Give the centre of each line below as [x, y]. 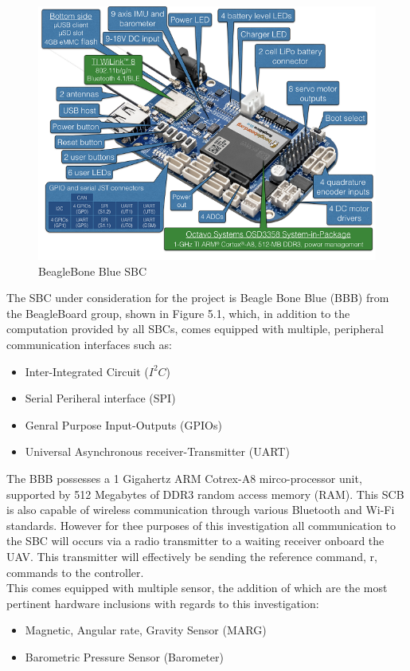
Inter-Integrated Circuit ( [87, 371]
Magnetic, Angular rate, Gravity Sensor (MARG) [146, 630]
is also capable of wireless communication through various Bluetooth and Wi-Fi [201, 510]
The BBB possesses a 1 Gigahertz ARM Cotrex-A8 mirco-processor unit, [184, 478]
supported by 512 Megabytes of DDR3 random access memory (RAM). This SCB [205, 494]
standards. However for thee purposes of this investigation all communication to [201, 525]
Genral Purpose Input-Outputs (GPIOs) [123, 424]
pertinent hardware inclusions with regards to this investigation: [163, 603]
